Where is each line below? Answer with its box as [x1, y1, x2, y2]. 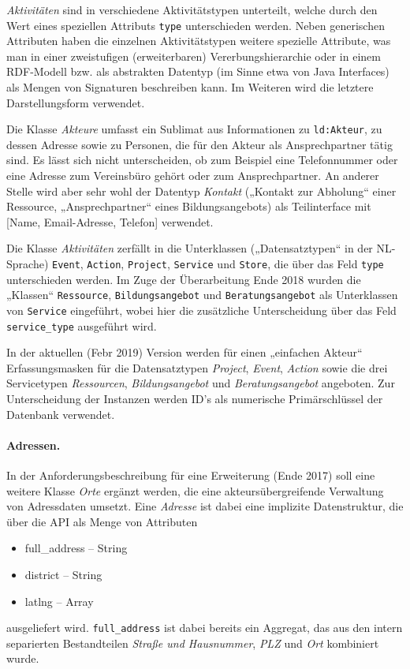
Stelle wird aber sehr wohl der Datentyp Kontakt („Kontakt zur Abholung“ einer [6, 182, 397, 199]
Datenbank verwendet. [6, 406, 115, 422]
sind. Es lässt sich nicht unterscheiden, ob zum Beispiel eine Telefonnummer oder [6, 151, 398, 168]
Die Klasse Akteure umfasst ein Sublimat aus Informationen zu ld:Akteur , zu [6, 121, 382, 137]
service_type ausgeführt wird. [6, 317, 157, 334]
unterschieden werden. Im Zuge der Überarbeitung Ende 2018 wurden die [6, 271, 361, 287]
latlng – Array [24, 592, 94, 609]
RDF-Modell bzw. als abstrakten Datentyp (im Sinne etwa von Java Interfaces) [6, 63, 389, 80]
